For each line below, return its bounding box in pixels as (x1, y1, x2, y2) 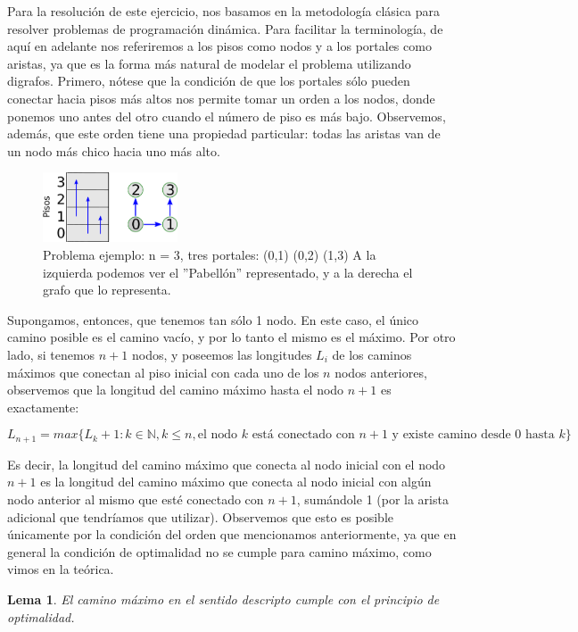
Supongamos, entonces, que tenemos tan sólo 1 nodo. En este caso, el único (7, 310, 419, 328)
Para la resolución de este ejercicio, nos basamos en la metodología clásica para (7, 2, 440, 20)
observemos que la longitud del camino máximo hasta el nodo (7, 380, 344, 399)
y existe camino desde (392, 428, 511, 442)
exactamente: (7, 397, 79, 416)
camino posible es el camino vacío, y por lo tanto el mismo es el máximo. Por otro (7, 328, 456, 346)
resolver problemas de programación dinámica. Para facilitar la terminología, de (7, 19, 443, 37)
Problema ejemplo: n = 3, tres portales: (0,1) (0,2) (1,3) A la (43, 245, 376, 264)
